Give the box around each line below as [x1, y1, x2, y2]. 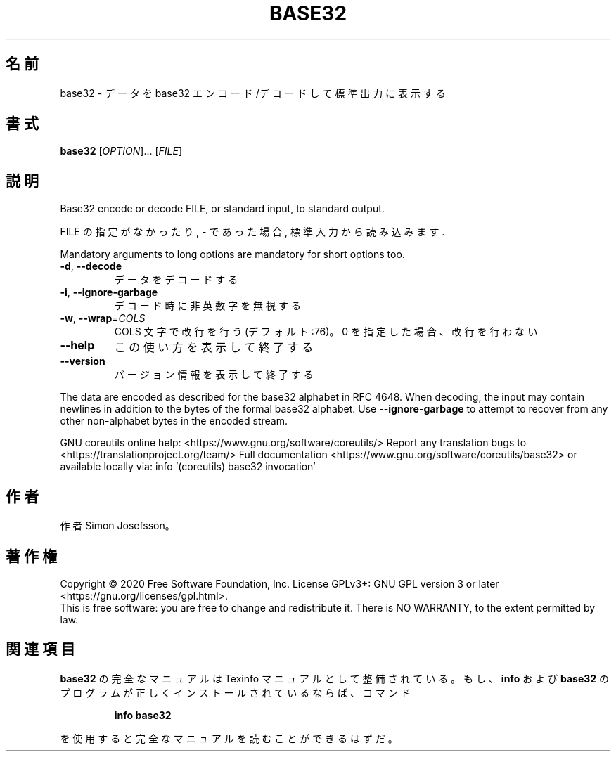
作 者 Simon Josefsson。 [60, 519, 175, 532]
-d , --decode [60, 260, 122, 273]
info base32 [114, 709, 172, 721]
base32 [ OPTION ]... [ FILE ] [60, 145, 183, 157]
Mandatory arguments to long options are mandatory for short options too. [60, 248, 405, 261]
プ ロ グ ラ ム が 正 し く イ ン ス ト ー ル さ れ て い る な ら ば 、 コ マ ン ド [60, 686, 411, 699]
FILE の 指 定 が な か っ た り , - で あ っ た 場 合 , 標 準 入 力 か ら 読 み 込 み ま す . [60, 226, 445, 238]
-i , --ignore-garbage [60, 286, 158, 299]
